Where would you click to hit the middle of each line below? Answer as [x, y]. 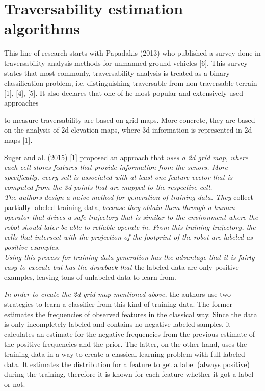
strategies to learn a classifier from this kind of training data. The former [118, 304]
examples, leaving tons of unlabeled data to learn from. [90, 277]
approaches [21, 103]
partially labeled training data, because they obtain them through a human [120, 207]
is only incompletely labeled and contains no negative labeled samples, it [117, 324]
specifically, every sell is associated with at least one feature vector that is [118, 177]
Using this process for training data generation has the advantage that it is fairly [129, 257]
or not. [15, 384]
